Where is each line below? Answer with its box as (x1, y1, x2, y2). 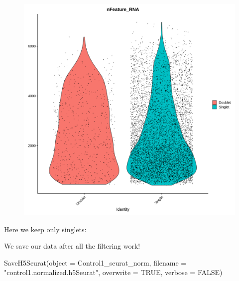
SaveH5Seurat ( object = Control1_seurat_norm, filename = (4, 257, 187, 268)
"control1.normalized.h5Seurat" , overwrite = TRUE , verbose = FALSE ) (4, 267, 223, 278)
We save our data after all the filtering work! (4, 241, 140, 251)
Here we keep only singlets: (4, 224, 87, 234)
